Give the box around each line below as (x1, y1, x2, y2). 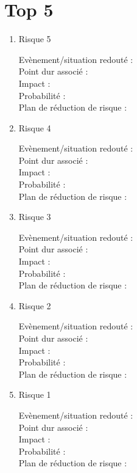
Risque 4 (18, 121, 51, 134)
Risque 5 (18, 32, 51, 45)
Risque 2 (18, 299, 51, 312)
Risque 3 (18, 210, 51, 223)
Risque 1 (18, 388, 51, 401)
